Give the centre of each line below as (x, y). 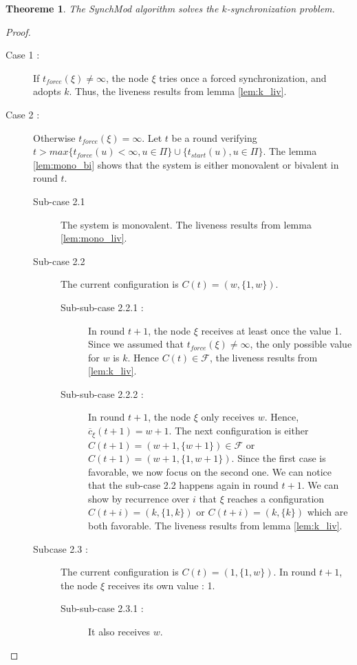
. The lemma (290, 151)
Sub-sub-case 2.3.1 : (102, 608)
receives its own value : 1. (161, 585)
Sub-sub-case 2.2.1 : (102, 307)
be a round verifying (214, 137)
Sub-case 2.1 (59, 201)
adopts (47, 91)
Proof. (18, 31)
